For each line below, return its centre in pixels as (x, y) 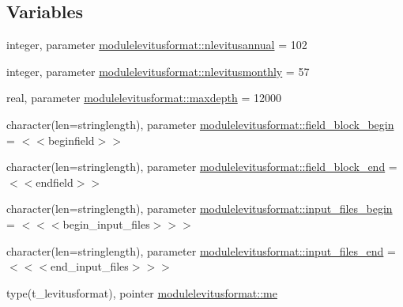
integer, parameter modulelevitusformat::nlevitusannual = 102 (157, 45)
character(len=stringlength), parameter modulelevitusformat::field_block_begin (200, 124)
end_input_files (89, 266)
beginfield (71, 140)
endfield (55, 182)
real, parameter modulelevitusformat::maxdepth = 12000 (144, 98)
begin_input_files (106, 224)
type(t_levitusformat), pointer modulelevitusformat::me (142, 292)
